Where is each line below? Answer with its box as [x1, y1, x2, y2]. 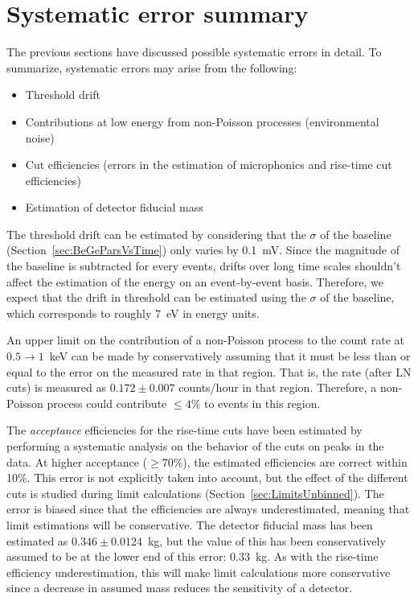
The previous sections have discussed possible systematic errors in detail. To [6, 43, 382, 60]
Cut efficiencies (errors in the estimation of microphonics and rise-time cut [25, 156, 392, 173]
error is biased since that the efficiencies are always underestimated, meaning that [6, 500, 410, 517]
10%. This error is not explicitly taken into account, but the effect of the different [6, 469, 408, 486]
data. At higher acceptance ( [6, 453, 148, 470]
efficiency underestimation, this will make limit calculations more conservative [6, 563, 391, 580]
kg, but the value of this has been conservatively [147, 532, 386, 549]
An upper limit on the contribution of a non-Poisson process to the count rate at [6, 331, 404, 348]
